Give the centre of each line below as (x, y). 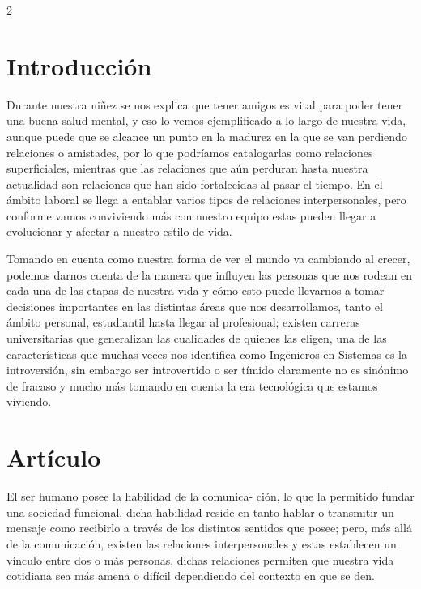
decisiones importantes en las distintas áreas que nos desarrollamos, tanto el (195, 306)
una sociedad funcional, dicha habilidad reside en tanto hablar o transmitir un (200, 512)
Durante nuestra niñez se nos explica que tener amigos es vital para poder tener (205, 104)
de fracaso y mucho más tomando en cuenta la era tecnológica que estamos (192, 385)
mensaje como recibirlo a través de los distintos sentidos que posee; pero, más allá (209, 528)
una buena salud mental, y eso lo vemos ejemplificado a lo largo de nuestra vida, (206, 120)
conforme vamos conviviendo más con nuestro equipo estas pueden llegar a (191, 215)
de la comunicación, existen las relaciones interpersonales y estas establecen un (202, 543)
